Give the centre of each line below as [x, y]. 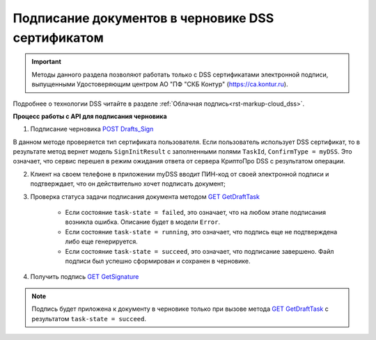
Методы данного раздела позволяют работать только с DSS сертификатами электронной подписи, [180, 74]
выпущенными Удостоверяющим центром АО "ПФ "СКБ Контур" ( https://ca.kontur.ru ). [160, 84]
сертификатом [58, 38]
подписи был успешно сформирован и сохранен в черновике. [158, 261]
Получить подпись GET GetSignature [85, 277]
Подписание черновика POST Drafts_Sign [92, 129]
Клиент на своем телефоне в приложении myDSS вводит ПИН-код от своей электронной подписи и [180, 174]
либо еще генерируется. [102, 242]
